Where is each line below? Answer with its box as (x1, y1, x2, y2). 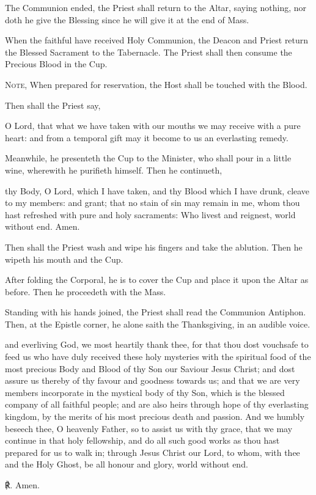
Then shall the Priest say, (5, 98, 101, 111)
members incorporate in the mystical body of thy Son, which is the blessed (5, 386, 285, 398)
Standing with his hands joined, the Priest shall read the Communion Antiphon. (5, 306, 306, 318)
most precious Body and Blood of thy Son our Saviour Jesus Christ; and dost (5, 362, 295, 375)
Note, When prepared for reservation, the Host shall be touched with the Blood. (5, 78, 307, 90)
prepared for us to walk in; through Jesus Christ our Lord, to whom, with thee (5, 446, 300, 458)
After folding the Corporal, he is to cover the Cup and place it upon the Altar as (5, 273, 309, 286)
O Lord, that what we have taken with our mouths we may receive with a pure (5, 119, 301, 132)
